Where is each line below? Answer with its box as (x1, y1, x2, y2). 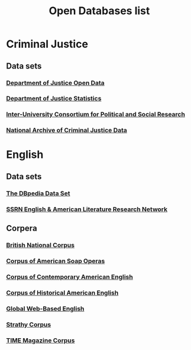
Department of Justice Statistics (6, 95, 102, 103)
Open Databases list (48, 4, 150, 18)
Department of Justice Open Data (6, 79, 105, 87)
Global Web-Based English (6, 304, 85, 313)
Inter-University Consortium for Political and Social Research (6, 111, 185, 119)
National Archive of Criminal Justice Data (6, 126, 127, 134)
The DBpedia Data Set (6, 189, 70, 197)
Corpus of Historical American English (6, 289, 119, 297)
